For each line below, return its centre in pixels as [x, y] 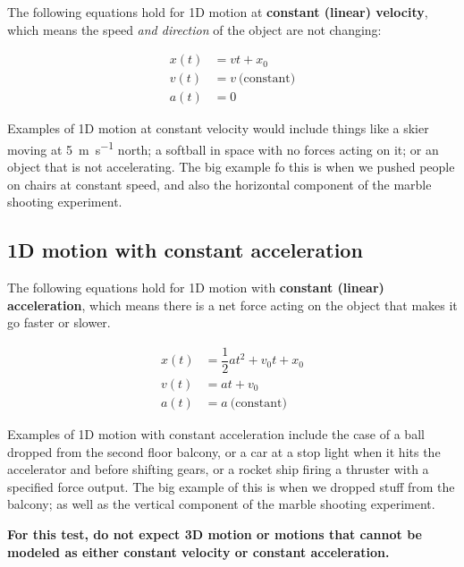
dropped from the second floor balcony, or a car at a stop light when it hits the [224, 451]
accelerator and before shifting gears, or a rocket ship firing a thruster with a [218, 469]
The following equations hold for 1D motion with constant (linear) [196, 288]
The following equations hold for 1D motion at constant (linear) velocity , [218, 12]
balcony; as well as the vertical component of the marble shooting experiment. [221, 504]
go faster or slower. [59, 322]
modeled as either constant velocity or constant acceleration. [198, 551]
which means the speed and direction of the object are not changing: [194, 29]
